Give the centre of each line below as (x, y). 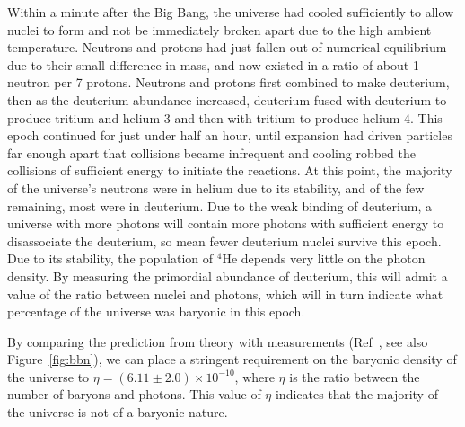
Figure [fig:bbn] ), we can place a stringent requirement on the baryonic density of (232, 359)
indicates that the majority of (356, 394)
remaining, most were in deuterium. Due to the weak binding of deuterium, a (219, 205)
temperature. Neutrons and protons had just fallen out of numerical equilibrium (227, 47)
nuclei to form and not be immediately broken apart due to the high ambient (219, 29)
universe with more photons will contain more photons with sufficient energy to (226, 223)
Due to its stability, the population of (110, 258)
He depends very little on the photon (324, 258)
